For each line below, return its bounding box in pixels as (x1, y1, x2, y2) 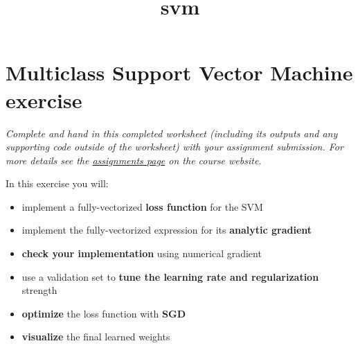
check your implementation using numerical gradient (21, 246, 262, 261)
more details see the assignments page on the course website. (6, 153, 262, 167)
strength (21, 283, 57, 297)
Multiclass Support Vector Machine (6, 58, 353, 87)
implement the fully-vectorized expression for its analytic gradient (21, 223, 312, 237)
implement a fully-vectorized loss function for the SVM (21, 199, 263, 214)
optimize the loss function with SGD (21, 306, 186, 320)
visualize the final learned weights (21, 329, 170, 344)
